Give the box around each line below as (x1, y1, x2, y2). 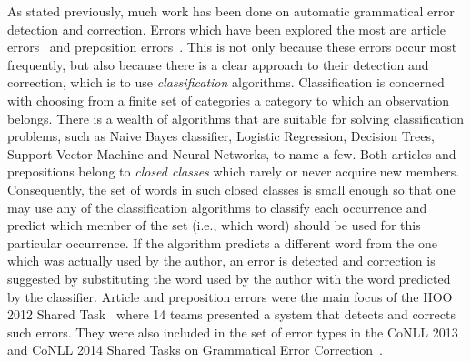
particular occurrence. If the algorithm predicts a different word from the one (7, 233, 437, 252)
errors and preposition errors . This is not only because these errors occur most (7, 37, 457, 56)
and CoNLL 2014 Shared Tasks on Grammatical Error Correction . (7, 340, 383, 359)
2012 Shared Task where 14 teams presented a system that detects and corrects (7, 305, 456, 324)
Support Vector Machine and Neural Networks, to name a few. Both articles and (7, 144, 456, 163)
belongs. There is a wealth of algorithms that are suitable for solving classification (7, 108, 464, 127)
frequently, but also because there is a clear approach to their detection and (7, 55, 429, 74)
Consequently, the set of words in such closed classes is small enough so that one (7, 179, 456, 198)
